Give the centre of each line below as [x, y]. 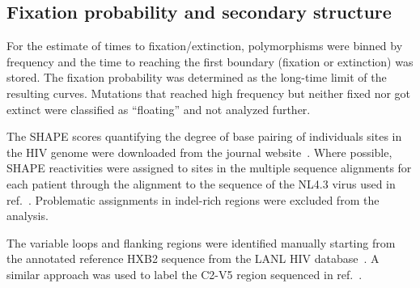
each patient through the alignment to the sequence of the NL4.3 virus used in [201, 183]
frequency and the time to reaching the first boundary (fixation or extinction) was [210, 61]
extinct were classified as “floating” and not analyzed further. [159, 109]
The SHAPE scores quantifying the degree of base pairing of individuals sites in [204, 136]
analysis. [28, 216]
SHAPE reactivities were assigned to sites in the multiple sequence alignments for [209, 168]
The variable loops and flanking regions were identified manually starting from [201, 242]
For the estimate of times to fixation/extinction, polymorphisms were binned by [205, 46]
